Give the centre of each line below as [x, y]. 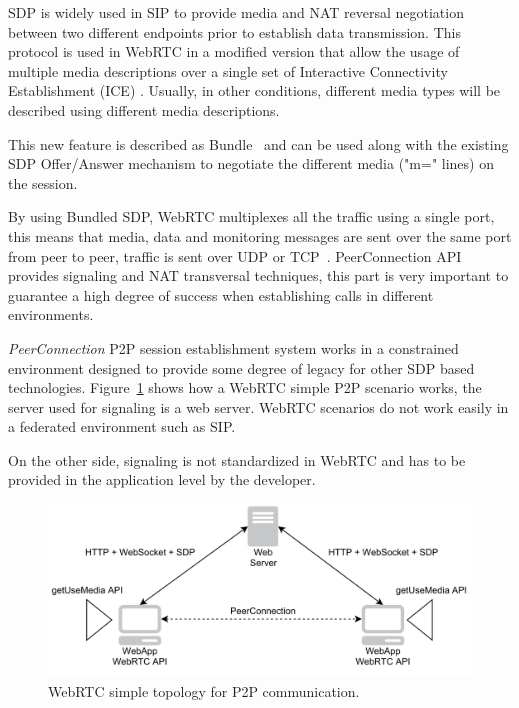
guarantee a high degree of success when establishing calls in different [221, 294]
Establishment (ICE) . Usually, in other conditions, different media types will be [254, 90]
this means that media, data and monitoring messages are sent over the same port [260, 235]
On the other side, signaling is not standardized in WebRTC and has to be [237, 459]
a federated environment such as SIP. [122, 426]
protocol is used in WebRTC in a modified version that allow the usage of [234, 51]
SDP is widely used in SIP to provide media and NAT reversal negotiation [236, 12]
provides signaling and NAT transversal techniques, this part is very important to [258, 275]
